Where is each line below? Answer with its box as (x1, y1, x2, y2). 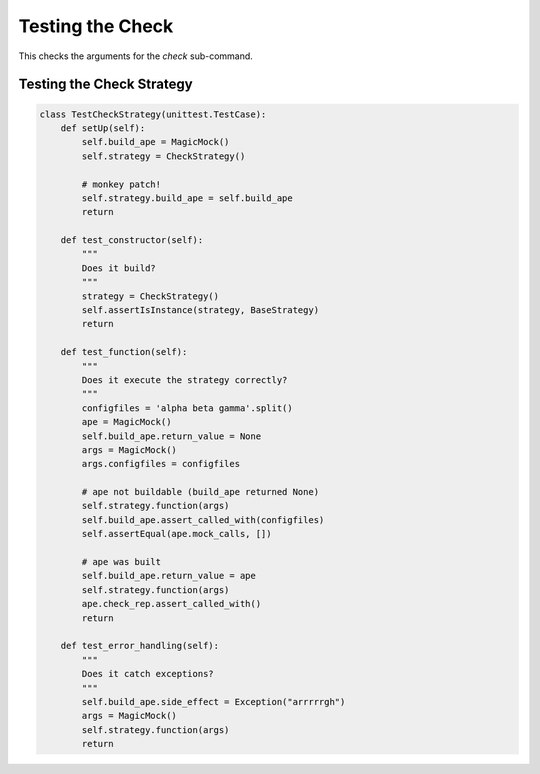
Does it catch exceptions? (81, 668, 214, 680)
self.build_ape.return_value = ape (81, 570, 257, 582)
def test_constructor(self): (60, 235, 204, 246)
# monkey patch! (81, 178, 162, 190)
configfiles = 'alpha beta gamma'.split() (81, 402, 294, 414)
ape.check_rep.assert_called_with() (81, 598, 262, 610)
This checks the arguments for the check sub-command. (18, 50, 254, 62)
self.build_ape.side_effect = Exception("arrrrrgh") (81, 696, 346, 707)
